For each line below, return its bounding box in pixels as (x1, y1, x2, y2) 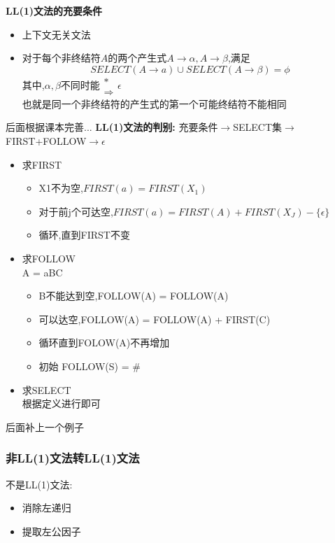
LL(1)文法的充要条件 (6, 3, 102, 17)
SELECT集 (233, 120, 283, 134)
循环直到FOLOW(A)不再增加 (38, 335, 170, 350)
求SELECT (22, 382, 71, 397)
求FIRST (22, 157, 62, 171)
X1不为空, (38, 181, 83, 195)
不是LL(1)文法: (6, 477, 73, 491)
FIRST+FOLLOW (6, 134, 87, 148)
